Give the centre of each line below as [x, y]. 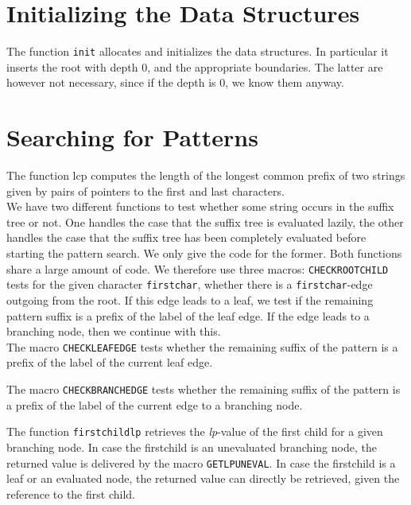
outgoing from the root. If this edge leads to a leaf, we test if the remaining [190, 299]
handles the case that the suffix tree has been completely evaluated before [186, 237]
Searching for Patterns [132, 137]
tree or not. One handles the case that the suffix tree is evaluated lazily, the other [205, 221]
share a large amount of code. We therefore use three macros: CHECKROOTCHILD [198, 268]
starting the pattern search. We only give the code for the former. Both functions [204, 253]
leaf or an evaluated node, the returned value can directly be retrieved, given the [203, 478]
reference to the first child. [71, 493]
